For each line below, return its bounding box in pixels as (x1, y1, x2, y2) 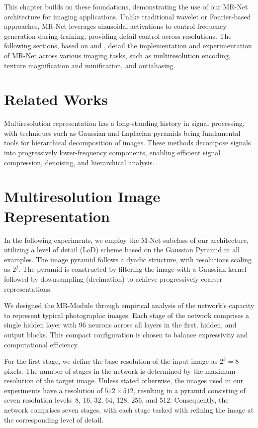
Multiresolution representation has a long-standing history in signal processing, (4, 118, 245, 128)
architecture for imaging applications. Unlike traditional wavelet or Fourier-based (4, 11, 251, 21)
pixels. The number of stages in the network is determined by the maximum (4, 365, 236, 376)
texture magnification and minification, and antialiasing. (4, 60, 175, 70)
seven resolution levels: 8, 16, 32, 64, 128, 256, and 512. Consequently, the (4, 395, 229, 405)
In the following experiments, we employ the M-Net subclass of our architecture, (4, 234, 249, 245)
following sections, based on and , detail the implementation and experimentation (4, 40, 252, 51)
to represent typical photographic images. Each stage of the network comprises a (4, 310, 250, 320)
